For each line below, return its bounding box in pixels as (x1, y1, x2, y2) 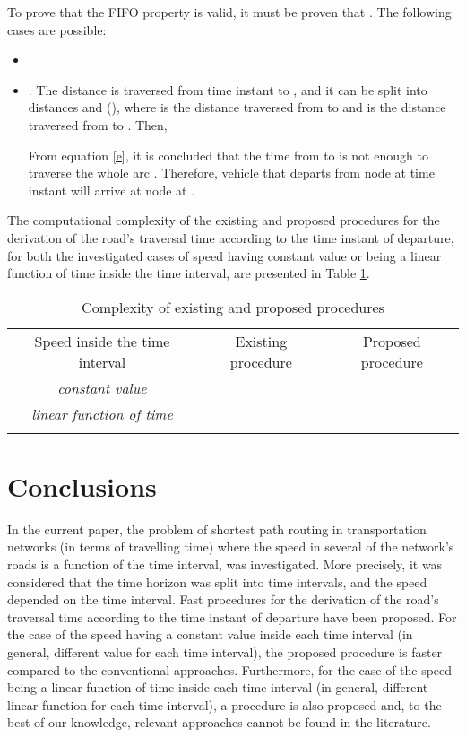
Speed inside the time (34, 330, 170, 351)
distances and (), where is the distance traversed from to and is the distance (28, 98, 446, 117)
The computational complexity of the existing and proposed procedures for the (7, 211, 440, 230)
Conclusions (7, 467, 157, 504)
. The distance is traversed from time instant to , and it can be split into (28, 80, 427, 99)
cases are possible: (7, 20, 107, 39)
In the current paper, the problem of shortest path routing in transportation (7, 519, 427, 538)
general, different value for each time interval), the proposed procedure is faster (7, 643, 443, 661)
